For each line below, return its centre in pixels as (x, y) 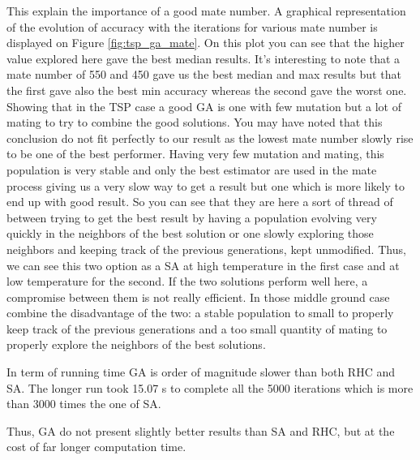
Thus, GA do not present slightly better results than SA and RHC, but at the (201, 430)
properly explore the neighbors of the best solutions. (136, 344)
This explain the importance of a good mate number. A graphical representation (206, 11)
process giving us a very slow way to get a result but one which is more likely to (206, 185)
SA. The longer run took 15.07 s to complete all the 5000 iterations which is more (210, 387)
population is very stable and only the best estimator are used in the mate (192, 169)
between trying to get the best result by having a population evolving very (192, 217)
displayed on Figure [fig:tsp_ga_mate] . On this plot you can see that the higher (206, 43)
